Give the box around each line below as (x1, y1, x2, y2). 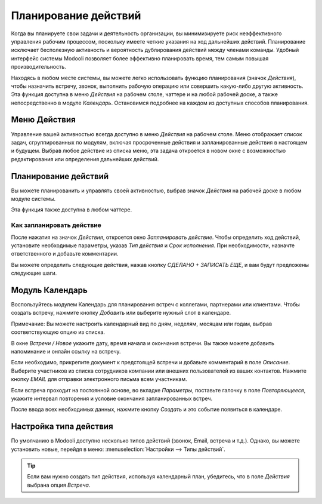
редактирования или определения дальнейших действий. (11, 155, 159, 162)
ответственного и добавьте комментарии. (11, 250, 119, 257)
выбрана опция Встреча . (27, 481, 91, 488)
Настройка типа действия (11, 422, 113, 432)
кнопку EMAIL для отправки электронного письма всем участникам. (11, 376, 187, 383)
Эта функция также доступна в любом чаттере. (11, 206, 132, 213)
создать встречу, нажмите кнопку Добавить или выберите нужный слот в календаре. (11, 309, 231, 316)
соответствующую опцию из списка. (11, 328, 106, 336)
